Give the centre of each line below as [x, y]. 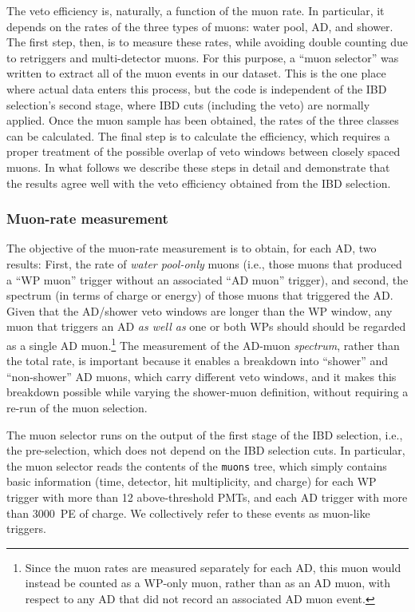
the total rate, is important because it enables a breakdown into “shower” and [198, 361]
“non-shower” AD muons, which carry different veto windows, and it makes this [202, 376]
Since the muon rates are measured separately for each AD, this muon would [213, 567]
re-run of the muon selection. [77, 407]
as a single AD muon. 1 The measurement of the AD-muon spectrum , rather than [203, 344]
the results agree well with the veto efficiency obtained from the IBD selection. [199, 183]
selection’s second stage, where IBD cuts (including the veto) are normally [188, 104]
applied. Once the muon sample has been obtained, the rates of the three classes [203, 120]
